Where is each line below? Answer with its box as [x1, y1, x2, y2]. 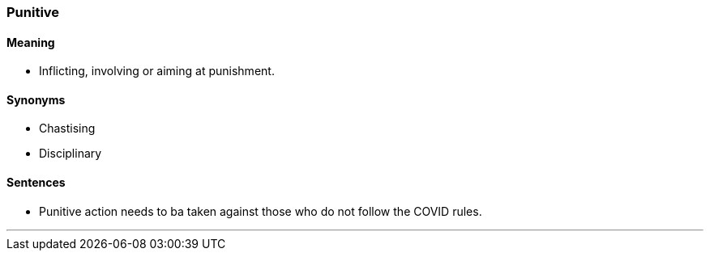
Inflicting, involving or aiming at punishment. [39, 64, 275, 78]
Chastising [39, 121, 96, 136]
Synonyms [6, 92, 66, 107]
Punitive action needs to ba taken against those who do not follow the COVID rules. [39, 204, 482, 218]
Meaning [6, 35, 55, 49]
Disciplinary [39, 146, 102, 161]
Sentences [6, 175, 66, 190]
